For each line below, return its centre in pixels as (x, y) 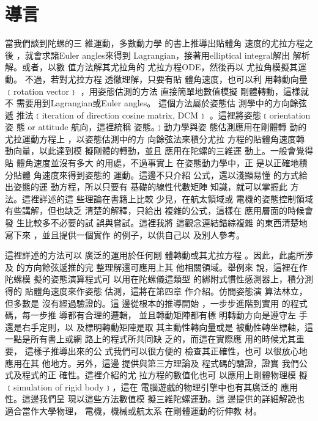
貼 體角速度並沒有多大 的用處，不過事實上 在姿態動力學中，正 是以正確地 (152, 163)
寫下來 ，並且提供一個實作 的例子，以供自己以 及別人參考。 (125, 234)
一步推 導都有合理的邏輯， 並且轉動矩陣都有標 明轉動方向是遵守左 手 (169, 315)
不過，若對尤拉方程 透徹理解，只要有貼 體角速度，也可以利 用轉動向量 (166, 79)
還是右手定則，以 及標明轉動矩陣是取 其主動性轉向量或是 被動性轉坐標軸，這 (159, 327)
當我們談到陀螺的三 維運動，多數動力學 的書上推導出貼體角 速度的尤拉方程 (155, 43)
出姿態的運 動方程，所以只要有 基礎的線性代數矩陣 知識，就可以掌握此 (146, 187)
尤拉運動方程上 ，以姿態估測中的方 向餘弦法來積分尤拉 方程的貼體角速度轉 (155, 138)
